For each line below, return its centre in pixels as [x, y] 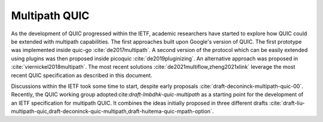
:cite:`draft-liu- [287, 103]
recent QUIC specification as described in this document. [82, 75]
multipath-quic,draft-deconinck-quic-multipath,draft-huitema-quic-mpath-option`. [112, 111]
